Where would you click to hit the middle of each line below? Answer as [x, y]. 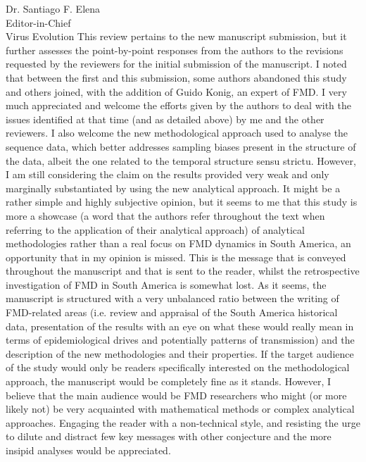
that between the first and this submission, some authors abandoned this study [176, 77]
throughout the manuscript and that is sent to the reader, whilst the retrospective [183, 271]
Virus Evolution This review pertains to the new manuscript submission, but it [176, 36]
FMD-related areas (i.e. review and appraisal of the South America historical [172, 312]
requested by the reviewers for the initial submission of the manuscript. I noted [176, 64]
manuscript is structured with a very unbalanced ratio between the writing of [172, 298]
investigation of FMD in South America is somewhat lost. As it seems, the [166, 284]
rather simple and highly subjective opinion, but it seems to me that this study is [182, 202]
